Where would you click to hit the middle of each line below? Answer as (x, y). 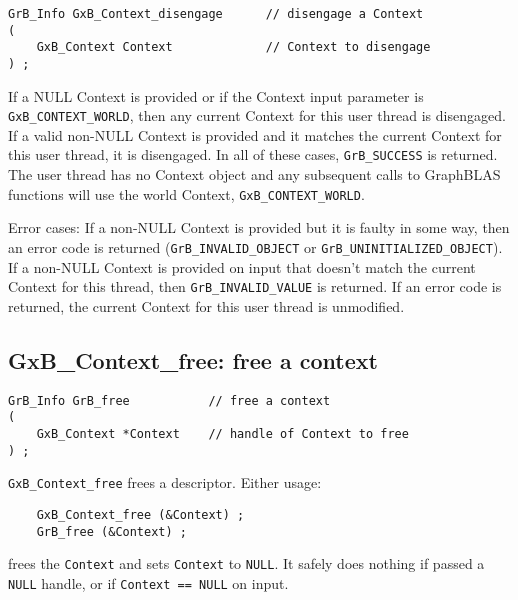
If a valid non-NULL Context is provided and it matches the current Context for (255, 134)
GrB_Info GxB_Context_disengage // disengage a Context (216, 14)
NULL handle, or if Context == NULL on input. (148, 582)
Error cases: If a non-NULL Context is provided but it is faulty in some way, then (259, 227)
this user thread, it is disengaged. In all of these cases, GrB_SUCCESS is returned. (253, 154)
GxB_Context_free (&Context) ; (140, 514)
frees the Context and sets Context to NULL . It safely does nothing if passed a (246, 563)
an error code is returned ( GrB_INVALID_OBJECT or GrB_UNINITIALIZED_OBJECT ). (255, 246)
